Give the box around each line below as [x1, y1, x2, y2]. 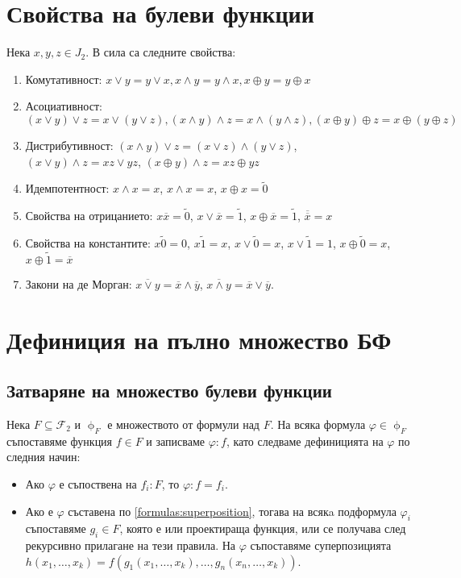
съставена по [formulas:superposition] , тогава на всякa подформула [68, 502, 397, 519]
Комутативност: [25, 70, 102, 87]
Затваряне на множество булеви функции [6, 378, 332, 403]
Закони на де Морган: [25, 275, 132, 292]
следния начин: [6, 448, 81, 465]
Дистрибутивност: [25, 136, 114, 153]
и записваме [146, 432, 205, 449]
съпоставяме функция [6, 432, 113, 449]
